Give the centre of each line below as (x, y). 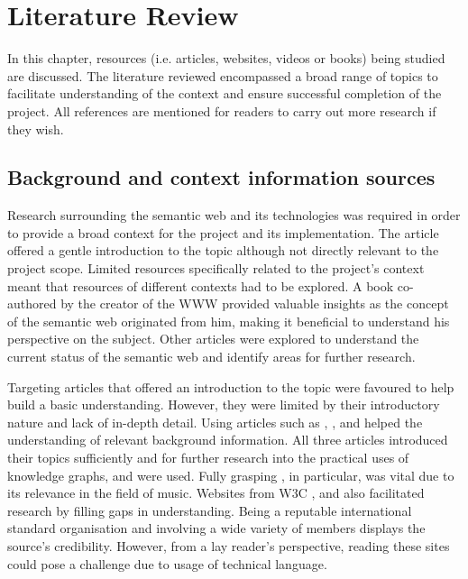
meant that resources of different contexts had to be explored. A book (201, 285)
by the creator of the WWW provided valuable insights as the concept (255, 303)
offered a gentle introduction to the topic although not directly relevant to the (223, 250)
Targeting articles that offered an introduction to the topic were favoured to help (231, 386)
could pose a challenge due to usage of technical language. (167, 563)
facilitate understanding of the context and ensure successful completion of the (225, 93)
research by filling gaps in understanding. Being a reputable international (210, 510)
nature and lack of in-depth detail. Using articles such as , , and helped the (215, 422)
